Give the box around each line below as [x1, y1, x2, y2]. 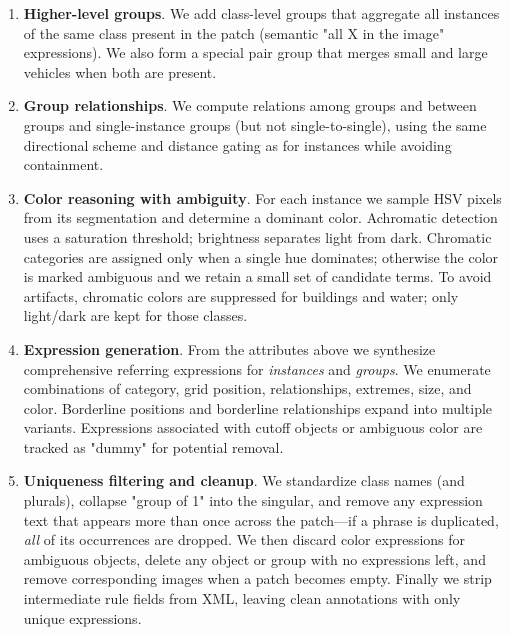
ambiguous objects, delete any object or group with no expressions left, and [23, 548, 486, 569]
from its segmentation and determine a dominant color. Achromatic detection [23, 207, 498, 228]
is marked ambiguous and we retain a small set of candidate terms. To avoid [23, 266, 492, 287]
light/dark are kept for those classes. [23, 305, 248, 326]
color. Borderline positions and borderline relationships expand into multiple [23, 397, 493, 418]
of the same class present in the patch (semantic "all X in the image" [23, 22, 445, 43]
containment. [23, 154, 104, 175]
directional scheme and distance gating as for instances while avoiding [23, 134, 452, 155]
